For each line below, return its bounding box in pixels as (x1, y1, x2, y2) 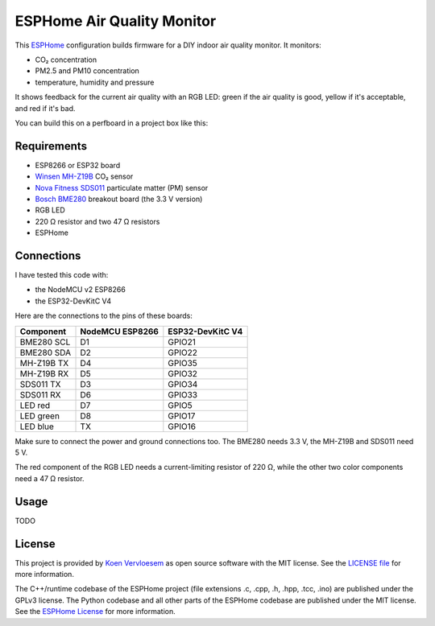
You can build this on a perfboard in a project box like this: (14, 117, 209, 128)
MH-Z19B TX (19, 357, 69, 369)
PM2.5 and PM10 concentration (35, 66, 140, 76)
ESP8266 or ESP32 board (35, 160, 121, 170)
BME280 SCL (19, 336, 71, 348)
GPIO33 (168, 389, 197, 400)
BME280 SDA (19, 347, 72, 358)
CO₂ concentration (35, 55, 97, 64)
